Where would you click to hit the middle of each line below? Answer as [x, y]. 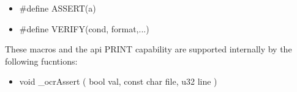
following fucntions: [41, 61]
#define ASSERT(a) [58, 8]
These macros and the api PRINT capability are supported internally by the [148, 49]
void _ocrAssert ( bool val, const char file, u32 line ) [118, 81]
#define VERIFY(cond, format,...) [84, 28]
